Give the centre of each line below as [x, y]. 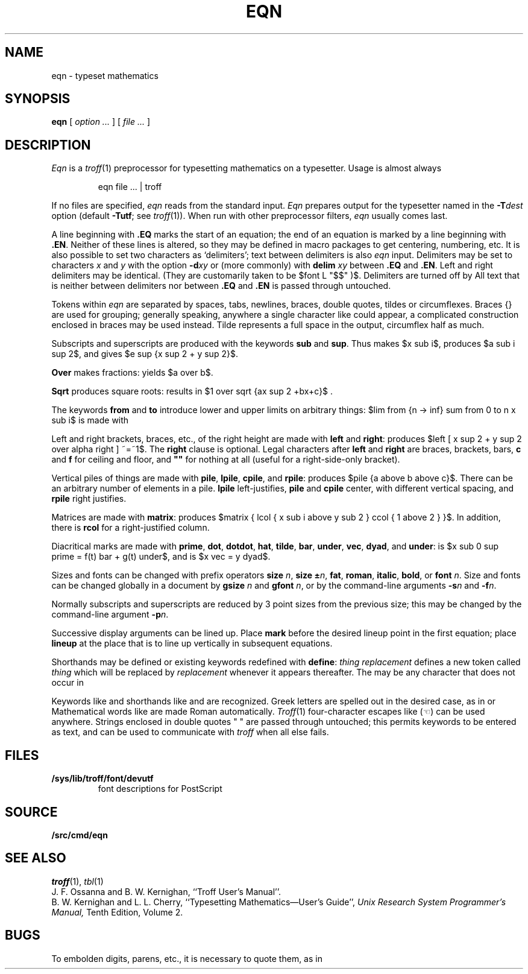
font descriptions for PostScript [160, 789]
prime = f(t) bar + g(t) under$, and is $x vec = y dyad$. [161, 557]
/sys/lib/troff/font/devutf [102, 779]
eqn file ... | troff [130, 187]
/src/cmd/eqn [80, 835]
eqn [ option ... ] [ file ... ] [101, 122]
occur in [68, 683]
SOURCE [31, 812]
